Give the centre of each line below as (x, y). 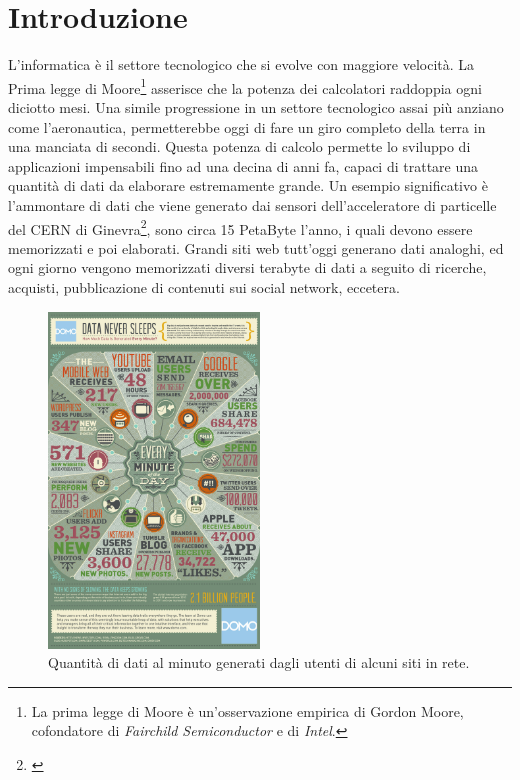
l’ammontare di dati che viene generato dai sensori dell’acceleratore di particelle (252, 204)
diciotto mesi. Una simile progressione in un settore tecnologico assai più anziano (256, 106)
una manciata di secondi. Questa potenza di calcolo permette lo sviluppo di (239, 146)
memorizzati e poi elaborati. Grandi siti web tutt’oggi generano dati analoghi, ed (256, 247)
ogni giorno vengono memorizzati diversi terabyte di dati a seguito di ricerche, (247, 267)
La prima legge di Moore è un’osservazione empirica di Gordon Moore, (247, 710)
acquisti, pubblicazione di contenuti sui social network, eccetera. (204, 286)
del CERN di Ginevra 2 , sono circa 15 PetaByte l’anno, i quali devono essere (240, 227)
